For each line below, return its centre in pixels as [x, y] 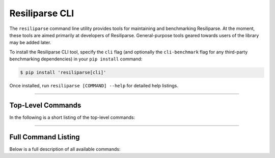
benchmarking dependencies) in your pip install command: [76, 59]
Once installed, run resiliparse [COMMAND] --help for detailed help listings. [94, 86]
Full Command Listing [45, 137]
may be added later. [30, 43]
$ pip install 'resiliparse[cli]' [63, 73]
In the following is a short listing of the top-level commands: [72, 117]
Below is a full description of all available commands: [65, 149]
